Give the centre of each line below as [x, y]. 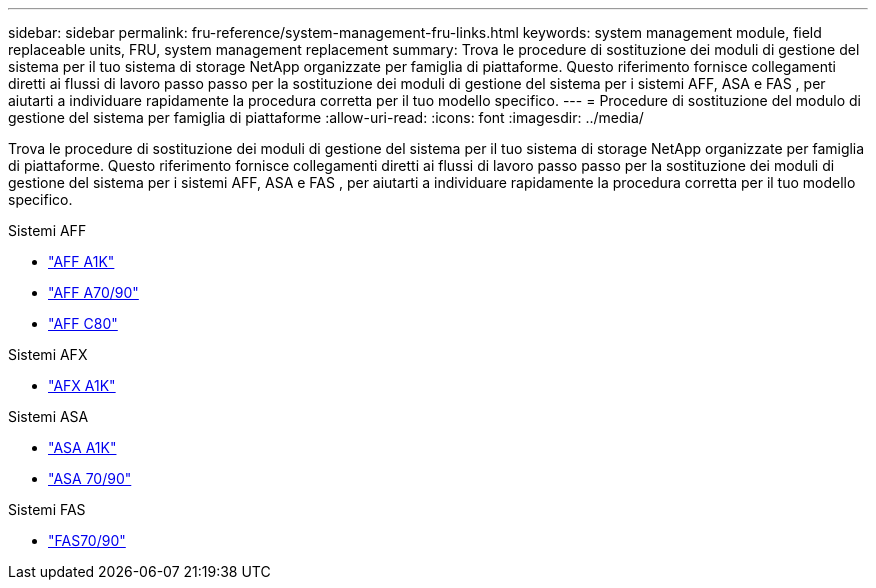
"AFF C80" [83, 323]
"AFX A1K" [82, 385]
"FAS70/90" [87, 540]
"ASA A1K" [82, 447]
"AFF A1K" [81, 261]
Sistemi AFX [48, 354]
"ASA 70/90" [90, 478]
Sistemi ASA [48, 416]
